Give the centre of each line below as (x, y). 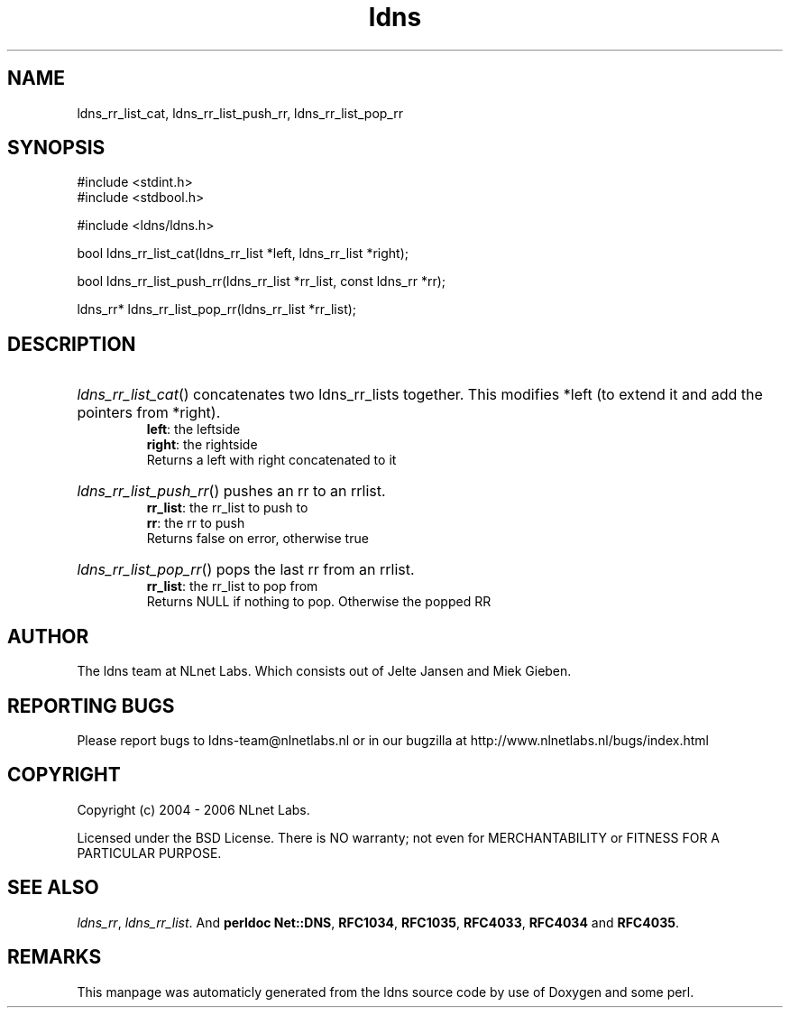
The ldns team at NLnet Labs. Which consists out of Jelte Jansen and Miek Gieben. (324, 671)
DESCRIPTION (72, 344)
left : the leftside (193, 429)
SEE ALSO (53, 888)
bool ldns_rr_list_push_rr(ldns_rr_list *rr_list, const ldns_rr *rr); (262, 281)
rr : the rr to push (196, 523)
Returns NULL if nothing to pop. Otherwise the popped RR (319, 602)
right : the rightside (202, 445)
